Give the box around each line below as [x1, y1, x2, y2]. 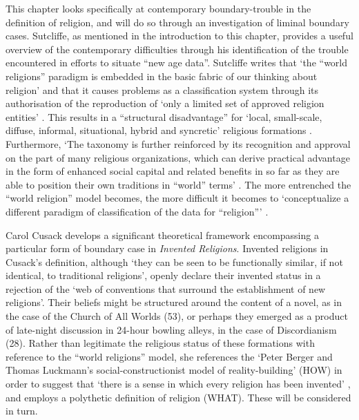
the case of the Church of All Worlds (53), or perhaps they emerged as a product [6, 309, 348, 323]
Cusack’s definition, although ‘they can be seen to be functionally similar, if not [6, 254, 343, 269]
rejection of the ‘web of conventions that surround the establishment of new [6, 281, 326, 296]
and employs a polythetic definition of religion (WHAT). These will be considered [6, 390, 351, 404]
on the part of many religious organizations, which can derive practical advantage [6, 150, 350, 164]
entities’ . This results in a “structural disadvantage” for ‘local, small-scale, [6, 109, 322, 124]
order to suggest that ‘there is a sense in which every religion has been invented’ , [6, 376, 351, 391]
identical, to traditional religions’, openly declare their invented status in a [6, 268, 321, 283]
